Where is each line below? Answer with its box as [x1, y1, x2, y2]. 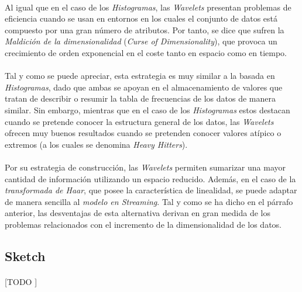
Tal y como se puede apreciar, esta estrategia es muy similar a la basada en [5, 69, 275, 82]
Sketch [5, 246, 46, 265]
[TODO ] [5, 275, 37, 287]
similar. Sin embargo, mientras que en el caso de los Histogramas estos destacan [5, 103, 290, 116]
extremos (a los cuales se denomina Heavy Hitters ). [5, 138, 188, 150]
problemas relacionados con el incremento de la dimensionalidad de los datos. [5, 218, 282, 230]
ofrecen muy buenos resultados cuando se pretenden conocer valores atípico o [5, 127, 282, 139]
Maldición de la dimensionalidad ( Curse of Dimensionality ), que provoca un [5, 35, 277, 47]
